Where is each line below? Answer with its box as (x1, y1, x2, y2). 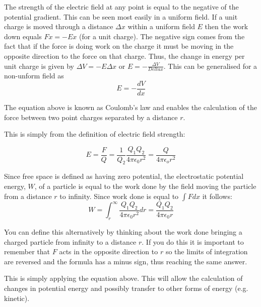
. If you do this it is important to (142, 236, 244, 247)
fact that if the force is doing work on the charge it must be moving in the (4, 41, 234, 51)
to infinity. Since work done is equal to (59, 190, 179, 201)
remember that (4, 246, 50, 257)
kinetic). (4, 292, 30, 303)
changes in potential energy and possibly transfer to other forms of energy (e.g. (4, 282, 248, 293)
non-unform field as (4, 70, 64, 81)
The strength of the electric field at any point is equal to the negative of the (4, 2, 239, 12)
